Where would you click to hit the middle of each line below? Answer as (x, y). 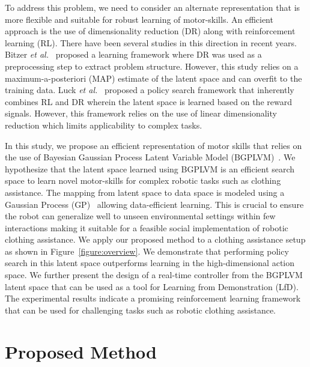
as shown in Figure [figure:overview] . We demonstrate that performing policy (147, 251)
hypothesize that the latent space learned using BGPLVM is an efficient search (150, 168)
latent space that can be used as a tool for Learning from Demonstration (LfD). (152, 286)
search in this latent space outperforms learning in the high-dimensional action (150, 263)
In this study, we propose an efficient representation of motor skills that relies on (153, 145)
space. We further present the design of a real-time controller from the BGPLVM (154, 275)
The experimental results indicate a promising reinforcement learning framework (153, 298)
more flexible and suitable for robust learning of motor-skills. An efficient (139, 19)
